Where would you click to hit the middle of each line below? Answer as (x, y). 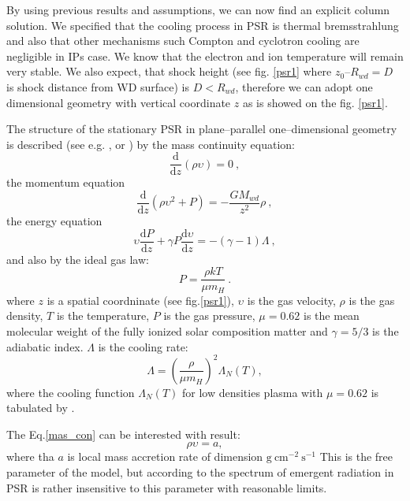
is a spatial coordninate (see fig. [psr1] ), (140, 300)
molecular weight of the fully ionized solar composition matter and (167, 331)
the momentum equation (66, 182)
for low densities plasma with (252, 392)
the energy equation (54, 221)
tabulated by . (41, 408)
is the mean (332, 315)
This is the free (356, 456)
